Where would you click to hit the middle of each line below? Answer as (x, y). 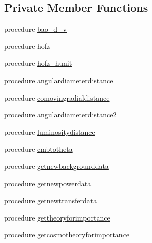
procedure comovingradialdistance (57, 97)
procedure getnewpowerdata (48, 183)
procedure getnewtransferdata (51, 200)
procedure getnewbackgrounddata (56, 166)
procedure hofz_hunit (38, 63)
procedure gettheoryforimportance (57, 217)
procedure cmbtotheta (38, 149)
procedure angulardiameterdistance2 (60, 115)
